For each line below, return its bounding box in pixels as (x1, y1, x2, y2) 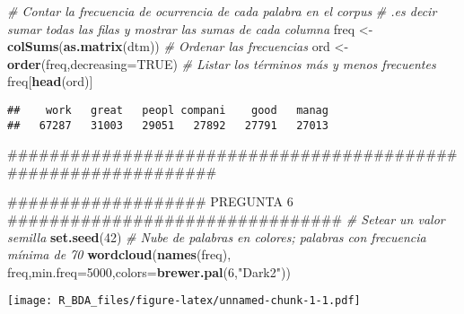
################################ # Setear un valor (7, 210, 445, 229)
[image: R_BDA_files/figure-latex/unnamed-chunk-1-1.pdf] (7, 294, 361, 308)
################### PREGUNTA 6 (7, 192, 293, 211)
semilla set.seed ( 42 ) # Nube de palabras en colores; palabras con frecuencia (7, 227, 426, 246)
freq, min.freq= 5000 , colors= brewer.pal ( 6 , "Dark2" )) (7, 262, 291, 281)
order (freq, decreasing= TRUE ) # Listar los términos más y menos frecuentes (7, 54, 436, 73)
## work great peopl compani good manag (7, 103, 328, 117)
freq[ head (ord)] (7, 72, 93, 91)
